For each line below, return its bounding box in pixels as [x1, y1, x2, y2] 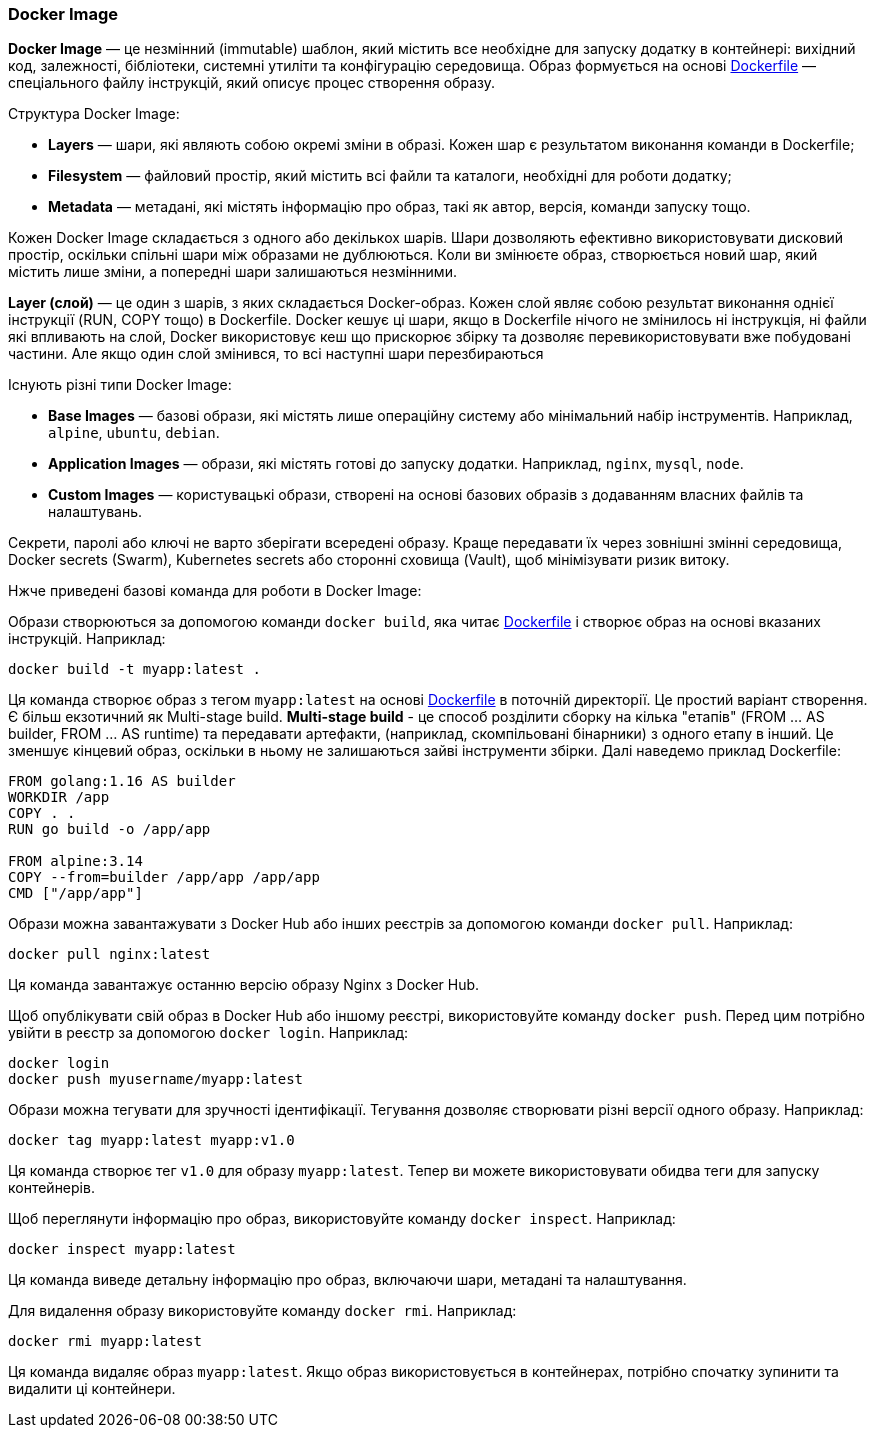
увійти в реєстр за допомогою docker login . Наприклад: [8, 1024, 409, 1042]
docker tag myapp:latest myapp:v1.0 [8, 1132, 295, 1149]
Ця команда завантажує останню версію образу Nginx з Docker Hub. [8, 976, 480, 994]
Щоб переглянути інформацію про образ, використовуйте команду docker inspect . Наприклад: [8, 1210, 676, 1228]
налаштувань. [48, 503, 142, 521]
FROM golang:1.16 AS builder [8, 773, 236, 790]
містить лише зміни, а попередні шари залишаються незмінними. [8, 263, 457, 281]
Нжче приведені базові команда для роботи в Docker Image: [8, 582, 422, 600]
